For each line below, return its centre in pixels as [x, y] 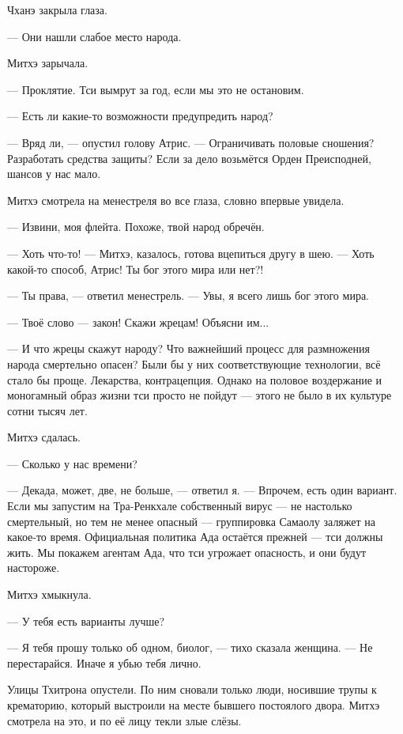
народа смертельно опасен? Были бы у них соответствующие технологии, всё [194, 363]
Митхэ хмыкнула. [49, 594]
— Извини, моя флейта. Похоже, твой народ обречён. [136, 227]
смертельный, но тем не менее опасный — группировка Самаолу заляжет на [192, 521]
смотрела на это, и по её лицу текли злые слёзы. [124, 720]
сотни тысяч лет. [47, 410]
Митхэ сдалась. [44, 437]
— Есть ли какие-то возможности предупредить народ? [140, 116]
